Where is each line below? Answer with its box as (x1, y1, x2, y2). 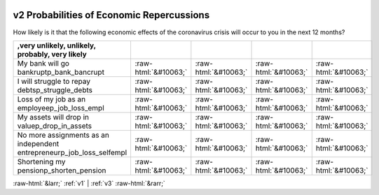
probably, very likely (17, 49, 87, 59)
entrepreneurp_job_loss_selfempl (17, 147, 128, 157)
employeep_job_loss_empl (17, 103, 104, 113)
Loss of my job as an (17, 94, 86, 104)
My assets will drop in (17, 112, 89, 122)
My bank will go (17, 58, 70, 68)
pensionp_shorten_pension (17, 165, 106, 175)
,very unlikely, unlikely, (17, 41, 96, 50)
